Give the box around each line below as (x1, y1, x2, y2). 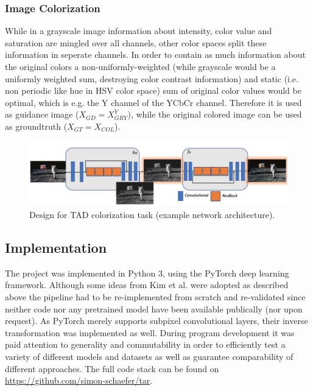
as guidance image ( (5, 108, 79, 121)
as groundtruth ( (5, 119, 68, 132)
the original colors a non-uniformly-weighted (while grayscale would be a (5, 60, 276, 72)
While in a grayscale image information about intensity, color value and (5, 24, 272, 37)
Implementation (5, 238, 107, 256)
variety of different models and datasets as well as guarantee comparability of (5, 350, 294, 362)
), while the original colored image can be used (127, 108, 302, 121)
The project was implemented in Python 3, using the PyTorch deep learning (5, 266, 289, 279)
